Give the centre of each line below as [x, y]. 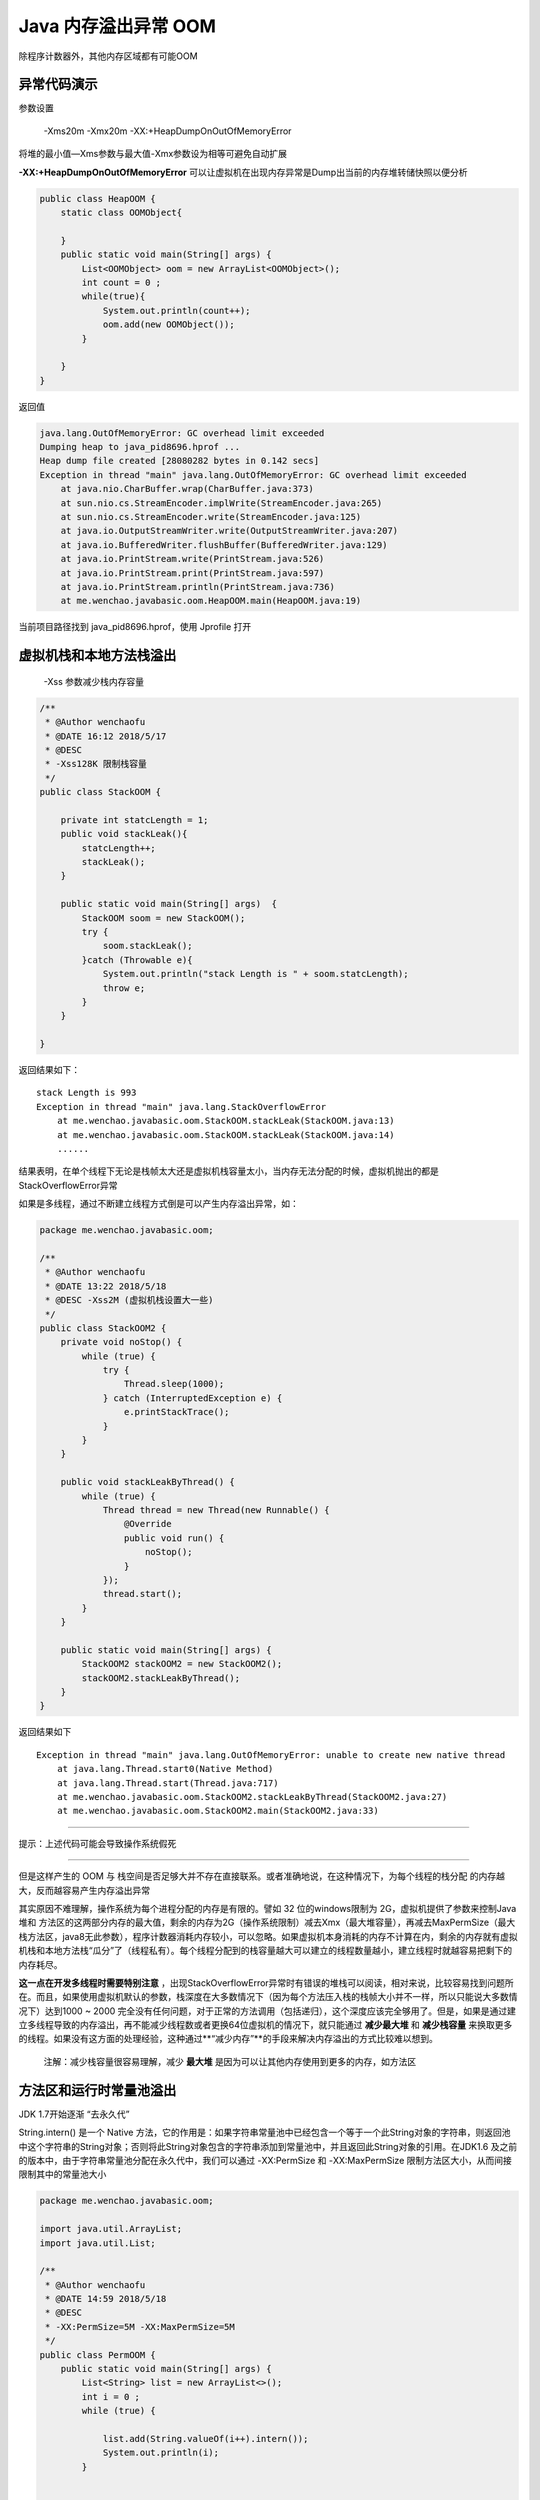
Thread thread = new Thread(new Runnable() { [216, 1510]
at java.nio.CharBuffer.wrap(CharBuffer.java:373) [187, 489]
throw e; [124, 988]
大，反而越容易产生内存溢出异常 [84, 1890]
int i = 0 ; [110, 2396]
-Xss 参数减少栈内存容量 [94, 681]
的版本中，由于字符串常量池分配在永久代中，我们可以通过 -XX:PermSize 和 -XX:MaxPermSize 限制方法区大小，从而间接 [265, 2160]
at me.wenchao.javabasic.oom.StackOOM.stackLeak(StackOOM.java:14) [225, 1134]
